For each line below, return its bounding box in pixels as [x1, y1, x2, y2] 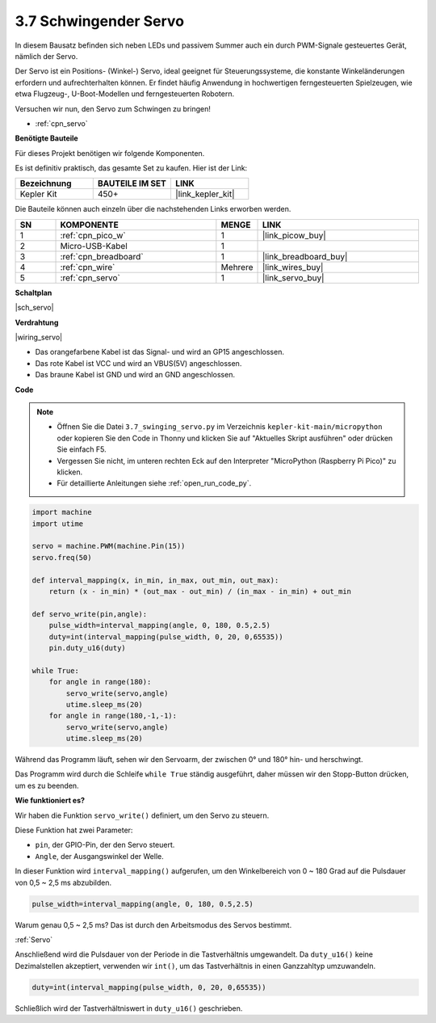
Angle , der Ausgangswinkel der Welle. [35, 851, 165, 861]
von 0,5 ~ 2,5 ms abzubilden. [15, 878, 112, 887]
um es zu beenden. [15, 781, 80, 790]
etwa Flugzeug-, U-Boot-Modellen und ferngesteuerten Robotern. [15, 89, 234, 99]
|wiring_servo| [15, 332, 63, 343]
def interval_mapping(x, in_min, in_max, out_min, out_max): [31, 575, 279, 585]
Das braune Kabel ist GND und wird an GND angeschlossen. [35, 370, 236, 380]
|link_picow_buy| [262, 229, 326, 241]
